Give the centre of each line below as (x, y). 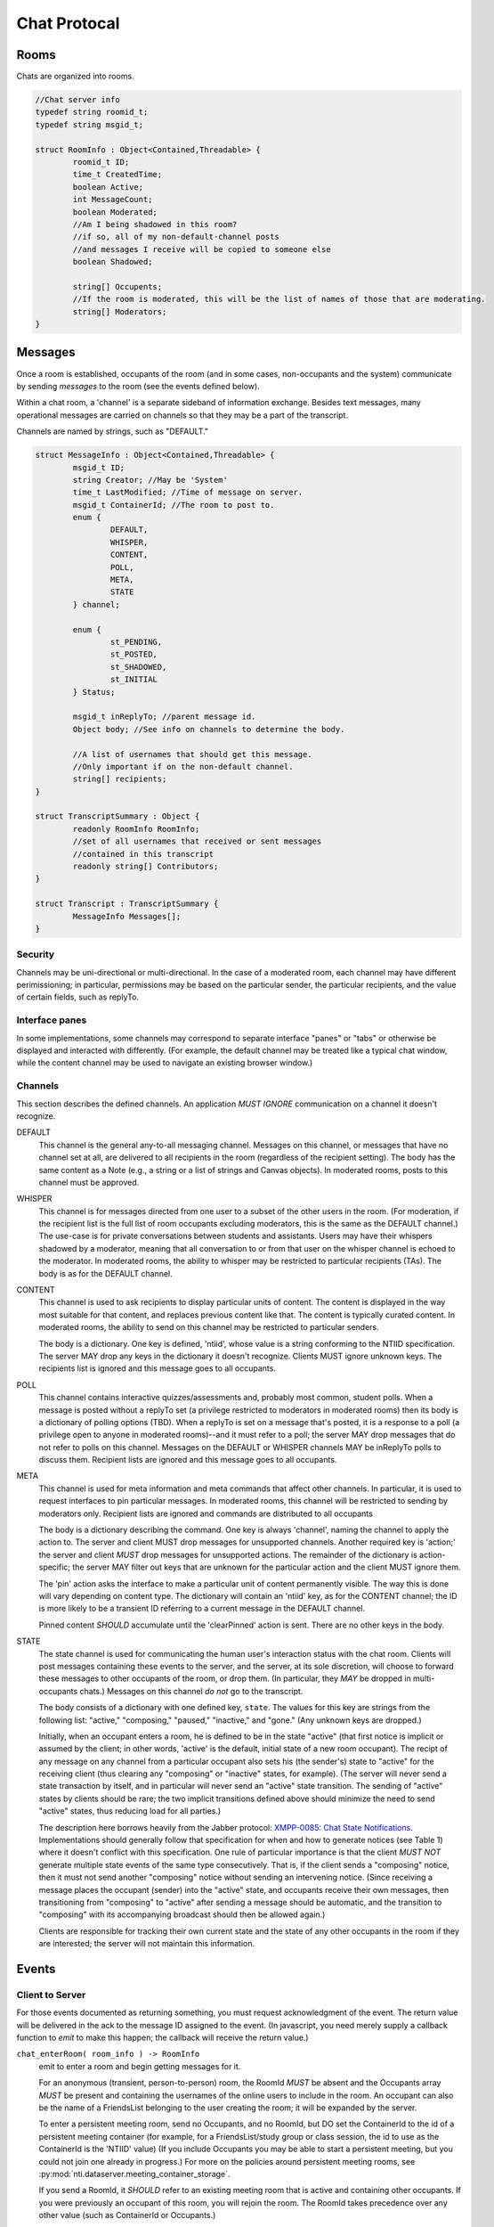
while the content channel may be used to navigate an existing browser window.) (165, 1063)
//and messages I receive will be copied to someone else (202, 249)
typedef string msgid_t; (89, 124)
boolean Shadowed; (113, 262)
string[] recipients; (120, 779)
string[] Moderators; (120, 311)
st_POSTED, (134, 654)
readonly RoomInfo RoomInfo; (136, 829)
